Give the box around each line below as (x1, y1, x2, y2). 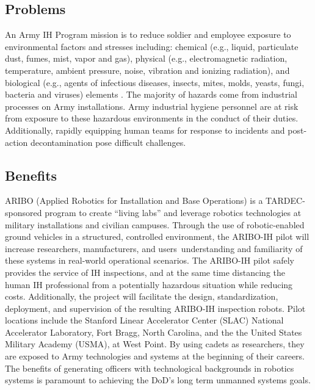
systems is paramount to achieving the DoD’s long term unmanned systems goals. (5, 374, 311, 386)
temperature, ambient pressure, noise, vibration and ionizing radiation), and (5, 63, 290, 76)
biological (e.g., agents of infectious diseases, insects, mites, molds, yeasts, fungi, (5, 76, 305, 88)
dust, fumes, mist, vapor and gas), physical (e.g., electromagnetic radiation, (5, 52, 288, 65)
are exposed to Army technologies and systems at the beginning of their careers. (5, 350, 305, 363)
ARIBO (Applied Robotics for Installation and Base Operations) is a (5, 194, 263, 207)
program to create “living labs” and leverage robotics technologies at (45, 206, 302, 218)
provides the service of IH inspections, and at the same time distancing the (5, 265, 286, 278)
